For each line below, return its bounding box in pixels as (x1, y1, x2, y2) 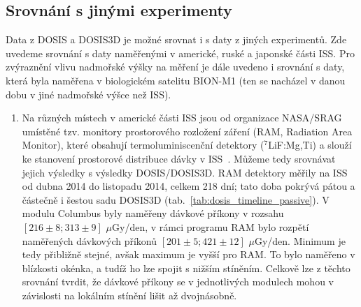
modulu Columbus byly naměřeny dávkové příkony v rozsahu (22, 206, 284, 220)
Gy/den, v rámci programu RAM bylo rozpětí (112, 219, 309, 234)
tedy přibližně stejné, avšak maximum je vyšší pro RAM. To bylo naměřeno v (22, 247, 355, 262)
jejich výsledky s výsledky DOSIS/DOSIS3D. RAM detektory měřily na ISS (22, 165, 348, 179)
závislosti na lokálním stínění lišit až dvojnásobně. (22, 287, 237, 302)
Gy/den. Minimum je (254, 233, 346, 248)
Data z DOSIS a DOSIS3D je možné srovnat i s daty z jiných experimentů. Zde (6, 32, 347, 47)
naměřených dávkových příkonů (22, 233, 157, 248)
